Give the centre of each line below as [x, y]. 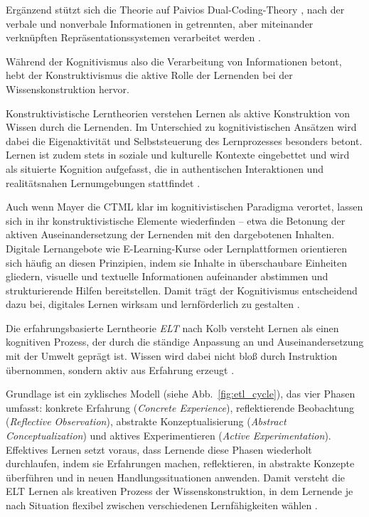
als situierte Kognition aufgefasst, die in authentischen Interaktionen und [165, 168]
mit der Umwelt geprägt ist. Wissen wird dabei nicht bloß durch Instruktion [172, 356]
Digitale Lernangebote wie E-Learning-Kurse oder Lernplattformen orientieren [177, 248]
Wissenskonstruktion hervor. [68, 89]
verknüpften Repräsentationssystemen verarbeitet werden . [133, 37]
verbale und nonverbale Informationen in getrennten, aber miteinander [160, 23]
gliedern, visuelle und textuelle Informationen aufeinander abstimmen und [167, 276]
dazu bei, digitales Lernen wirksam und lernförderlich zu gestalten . [153, 304]
